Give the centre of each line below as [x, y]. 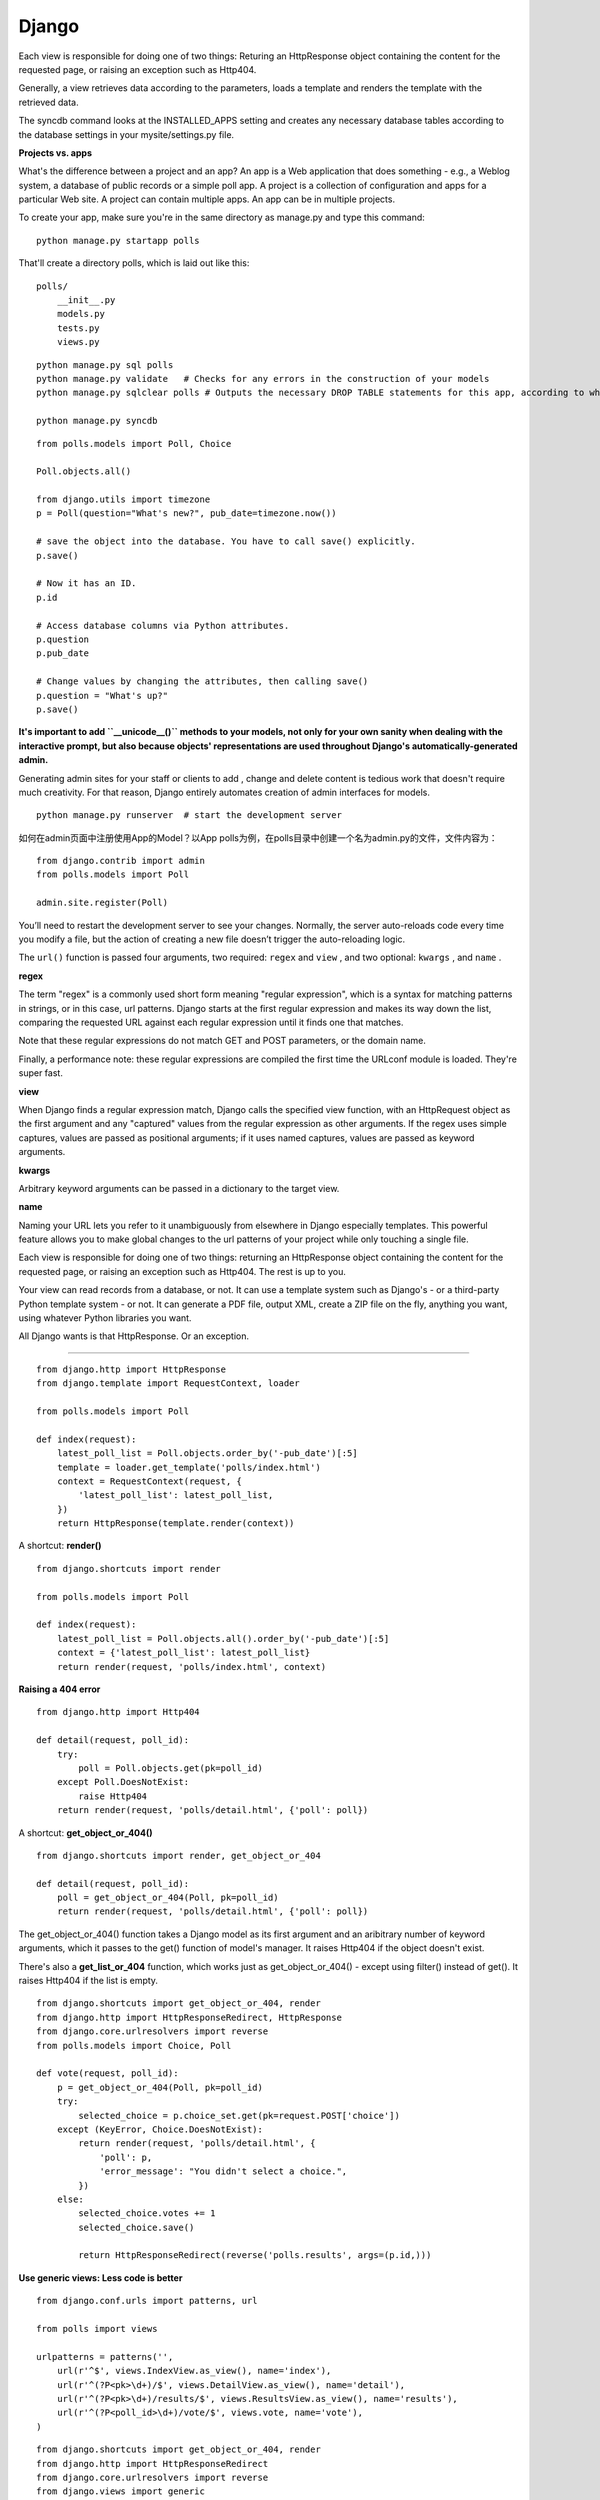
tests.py [78, 328]
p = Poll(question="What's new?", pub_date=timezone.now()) [186, 513]
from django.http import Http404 [118, 1712]
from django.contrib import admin [120, 861]
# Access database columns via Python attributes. [163, 625]
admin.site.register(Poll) [102, 903]
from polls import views [97, 2329]
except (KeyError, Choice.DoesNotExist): [160, 2129]
